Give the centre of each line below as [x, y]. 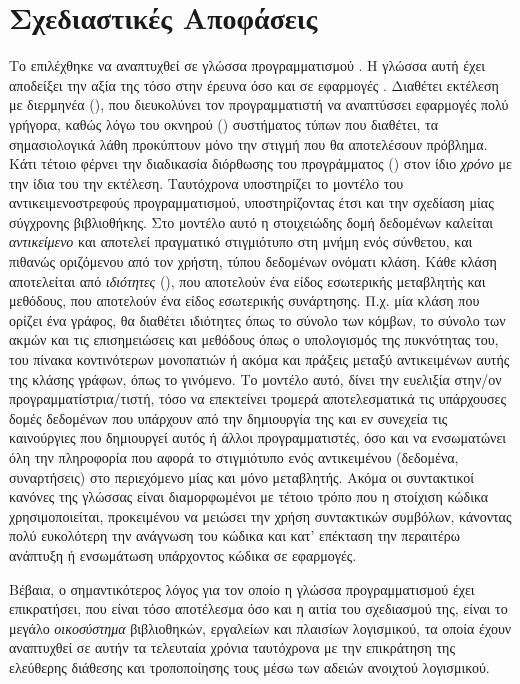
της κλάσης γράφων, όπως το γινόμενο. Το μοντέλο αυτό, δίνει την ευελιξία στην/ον [255, 378]
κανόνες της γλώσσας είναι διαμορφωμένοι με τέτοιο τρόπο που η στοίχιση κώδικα [249, 496]
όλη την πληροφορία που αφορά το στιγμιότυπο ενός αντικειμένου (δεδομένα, [234, 457]
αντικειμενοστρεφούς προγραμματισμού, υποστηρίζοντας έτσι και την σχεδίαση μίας [251, 202]
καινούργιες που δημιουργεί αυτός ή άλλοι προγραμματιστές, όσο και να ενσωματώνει [258, 437]
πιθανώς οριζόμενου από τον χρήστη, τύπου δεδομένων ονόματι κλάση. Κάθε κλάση [253, 261]
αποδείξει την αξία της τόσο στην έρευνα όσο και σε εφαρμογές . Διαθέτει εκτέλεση [254, 84]
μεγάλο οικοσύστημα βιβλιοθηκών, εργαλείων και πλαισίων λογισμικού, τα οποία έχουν [260, 627]
